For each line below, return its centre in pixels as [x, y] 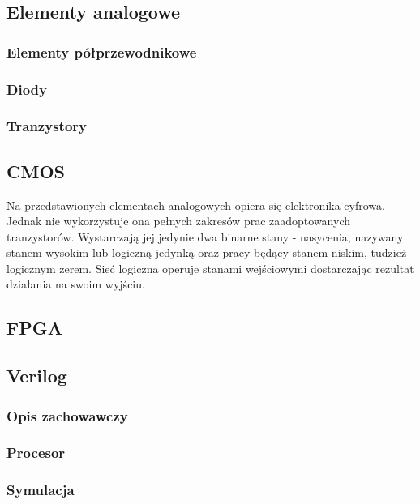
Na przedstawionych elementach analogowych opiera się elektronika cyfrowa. [196, 205]
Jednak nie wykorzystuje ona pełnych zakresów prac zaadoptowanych [178, 221]
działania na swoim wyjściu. [76, 284]
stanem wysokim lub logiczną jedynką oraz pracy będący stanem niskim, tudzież [207, 252]
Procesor [36, 453]
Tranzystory [47, 126]
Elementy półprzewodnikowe [102, 51]
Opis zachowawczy [67, 415]
